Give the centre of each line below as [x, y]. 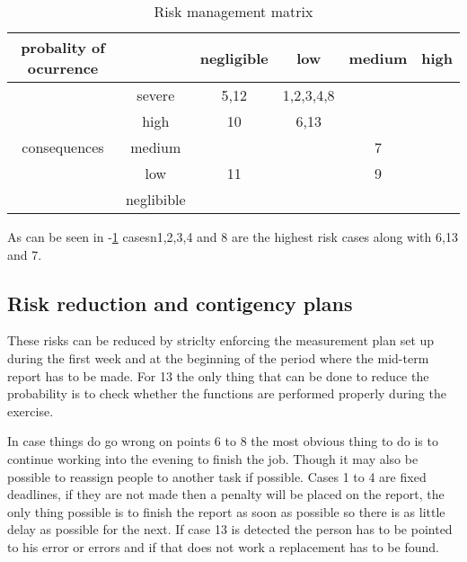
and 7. [25, 254]
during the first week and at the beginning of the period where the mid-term [218, 357]
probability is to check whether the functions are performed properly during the [227, 393]
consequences [63, 147]
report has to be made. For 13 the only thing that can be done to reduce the [218, 375]
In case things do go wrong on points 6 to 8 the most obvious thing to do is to [223, 441]
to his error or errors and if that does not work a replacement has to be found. [223, 546]
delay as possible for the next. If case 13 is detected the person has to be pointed [230, 529]
